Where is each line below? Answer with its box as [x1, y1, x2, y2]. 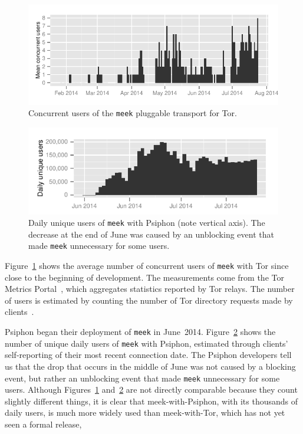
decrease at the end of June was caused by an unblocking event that [28, 228, 274, 240]
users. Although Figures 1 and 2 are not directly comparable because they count [5, 383, 298, 396]
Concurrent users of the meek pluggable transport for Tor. [28, 107, 237, 119]
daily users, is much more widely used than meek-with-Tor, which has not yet [5, 406, 285, 419]
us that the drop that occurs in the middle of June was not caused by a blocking [5, 360, 296, 372]
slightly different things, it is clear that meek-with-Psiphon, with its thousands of [5, 394, 298, 407]
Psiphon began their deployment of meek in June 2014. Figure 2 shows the [5, 325, 276, 338]
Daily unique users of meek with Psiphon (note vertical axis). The [28, 216, 265, 229]
